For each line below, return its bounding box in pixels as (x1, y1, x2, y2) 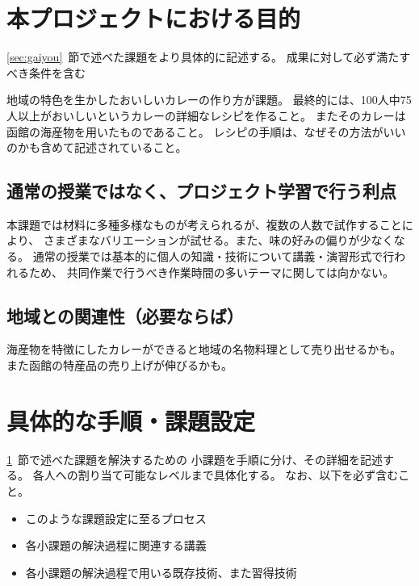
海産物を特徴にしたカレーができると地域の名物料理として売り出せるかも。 (6, 341, 402, 358)
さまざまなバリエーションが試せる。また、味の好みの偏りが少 (43, 232, 371, 249)
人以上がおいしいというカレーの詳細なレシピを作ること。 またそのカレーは (6, 107, 406, 123)
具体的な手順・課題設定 (6, 404, 256, 437)
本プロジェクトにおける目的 (6, 2, 301, 35)
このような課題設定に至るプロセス (25, 509, 207, 526)
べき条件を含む (6, 64, 86, 81)
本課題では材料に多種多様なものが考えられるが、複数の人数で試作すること (6, 216, 402, 232)
